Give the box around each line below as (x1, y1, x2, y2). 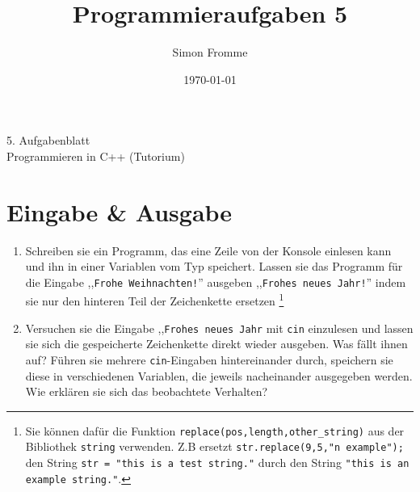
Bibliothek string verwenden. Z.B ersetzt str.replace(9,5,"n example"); (25, 438, 404, 455)
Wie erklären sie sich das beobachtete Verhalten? (25, 383, 268, 400)
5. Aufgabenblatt (6, 132, 90, 149)
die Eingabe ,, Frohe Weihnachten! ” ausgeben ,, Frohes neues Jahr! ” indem (25, 273, 406, 290)
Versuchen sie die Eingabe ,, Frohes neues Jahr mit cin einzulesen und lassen (25, 319, 414, 336)
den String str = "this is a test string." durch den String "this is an (25, 454, 409, 471)
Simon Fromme (172, 44, 248, 61)
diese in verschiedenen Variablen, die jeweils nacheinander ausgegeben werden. (25, 367, 413, 384)
